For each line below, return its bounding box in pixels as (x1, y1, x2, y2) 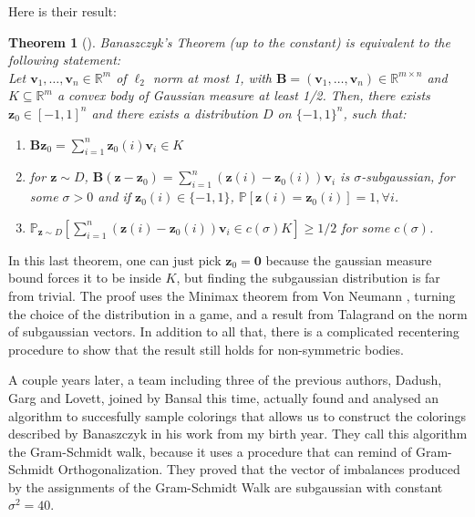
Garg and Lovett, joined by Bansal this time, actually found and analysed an (8, 388, 439, 407)
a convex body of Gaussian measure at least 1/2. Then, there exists (57, 86, 430, 105)
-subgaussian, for (361, 167, 455, 186)
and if (98, 187, 131, 206)
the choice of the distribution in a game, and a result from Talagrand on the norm (8, 304, 468, 323)
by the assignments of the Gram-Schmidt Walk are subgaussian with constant (8, 477, 443, 496)
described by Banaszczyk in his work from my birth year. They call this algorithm (8, 424, 468, 443)
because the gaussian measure (265, 250, 432, 269)
